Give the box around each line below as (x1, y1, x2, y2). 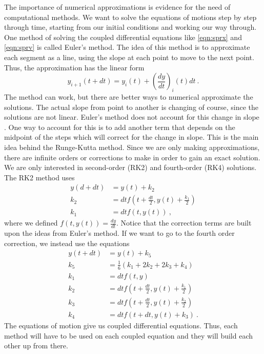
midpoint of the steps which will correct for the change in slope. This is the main (4, 132, 259, 142)
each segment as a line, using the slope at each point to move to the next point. (4, 51, 254, 62)
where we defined (4, 217, 58, 228)
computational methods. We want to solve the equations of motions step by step (4, 11, 257, 22)
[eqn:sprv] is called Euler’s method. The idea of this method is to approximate (4, 42, 250, 52)
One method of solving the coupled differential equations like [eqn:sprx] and (4, 31, 242, 42)
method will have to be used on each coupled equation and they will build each (4, 330, 253, 341)
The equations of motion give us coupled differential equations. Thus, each (4, 320, 238, 330)
